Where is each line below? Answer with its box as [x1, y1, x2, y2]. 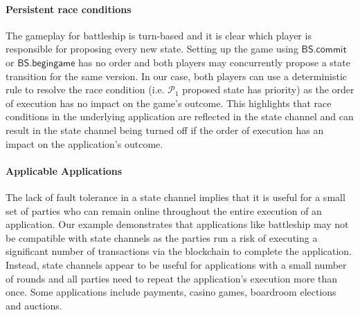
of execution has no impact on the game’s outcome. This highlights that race [6, 95, 332, 110]
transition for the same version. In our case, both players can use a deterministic [6, 68, 348, 83]
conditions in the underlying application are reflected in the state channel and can [6, 109, 354, 124]
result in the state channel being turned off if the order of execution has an [6, 122, 324, 137]
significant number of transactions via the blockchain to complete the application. [6, 244, 352, 258]
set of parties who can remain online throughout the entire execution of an [6, 203, 322, 218]
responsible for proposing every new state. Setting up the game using [6, 41, 298, 56]
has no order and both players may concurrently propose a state [78, 55, 350, 69]
